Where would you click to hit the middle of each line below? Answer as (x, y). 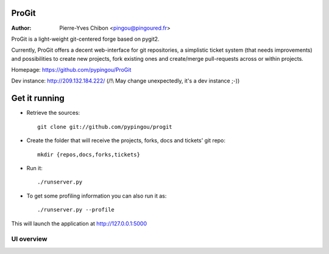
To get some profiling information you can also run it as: (97, 196)
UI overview (30, 239)
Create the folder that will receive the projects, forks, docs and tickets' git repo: (126, 140)
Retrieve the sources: (53, 113)
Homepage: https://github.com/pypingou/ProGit (71, 70)
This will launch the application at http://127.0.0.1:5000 (79, 223)
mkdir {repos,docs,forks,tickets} (89, 154)
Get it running (38, 98)
